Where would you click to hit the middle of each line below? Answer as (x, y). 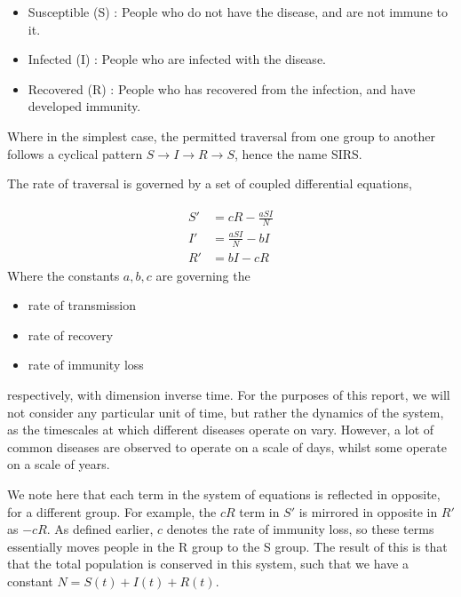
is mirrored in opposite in (368, 511)
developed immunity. (84, 106)
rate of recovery (71, 334)
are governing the (203, 275)
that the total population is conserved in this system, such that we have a (208, 564)
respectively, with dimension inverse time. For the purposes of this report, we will (229, 394)
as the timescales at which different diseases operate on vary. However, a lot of (221, 430)
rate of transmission (82, 305)
